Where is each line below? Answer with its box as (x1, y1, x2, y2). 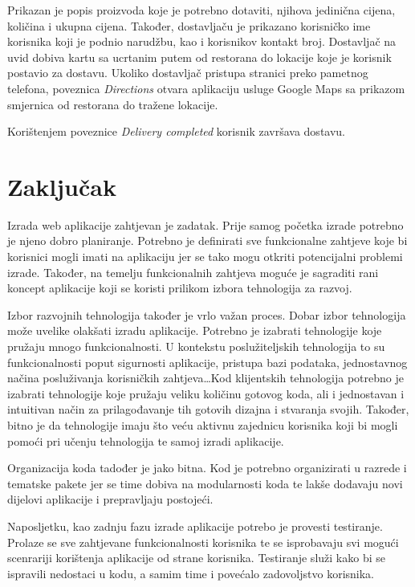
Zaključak (7, 169, 116, 202)
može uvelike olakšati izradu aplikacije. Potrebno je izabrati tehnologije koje (7, 322, 382, 339)
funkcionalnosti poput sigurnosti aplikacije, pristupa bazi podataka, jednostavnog (7, 353, 408, 370)
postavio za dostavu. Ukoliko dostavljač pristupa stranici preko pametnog (7, 64, 368, 81)
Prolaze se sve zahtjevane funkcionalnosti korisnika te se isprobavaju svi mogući (7, 533, 399, 550)
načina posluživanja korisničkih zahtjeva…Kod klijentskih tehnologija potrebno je (7, 369, 404, 386)
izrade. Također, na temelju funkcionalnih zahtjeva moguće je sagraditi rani (7, 263, 379, 280)
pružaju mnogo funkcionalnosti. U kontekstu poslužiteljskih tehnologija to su (7, 338, 385, 355)
